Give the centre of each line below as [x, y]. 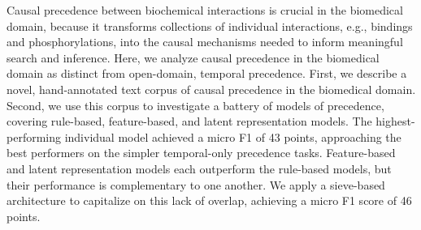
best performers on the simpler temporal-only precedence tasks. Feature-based [201, 153]
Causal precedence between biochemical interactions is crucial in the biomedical [205, 10]
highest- [395, 121]
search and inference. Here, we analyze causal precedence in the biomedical [193, 57]
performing [34, 136]
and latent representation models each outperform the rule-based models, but [199, 168]
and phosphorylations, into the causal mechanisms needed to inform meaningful [205, 42]
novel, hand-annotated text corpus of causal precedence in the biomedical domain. [211, 89]
